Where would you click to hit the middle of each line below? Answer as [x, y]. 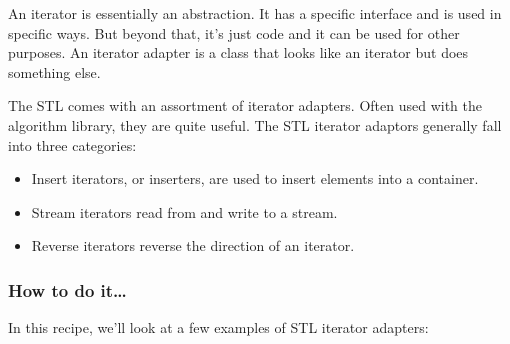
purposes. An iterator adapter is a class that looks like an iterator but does [238, 52]
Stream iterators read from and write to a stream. [184, 211]
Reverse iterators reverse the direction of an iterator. [193, 245]
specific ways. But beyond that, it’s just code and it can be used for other [234, 32]
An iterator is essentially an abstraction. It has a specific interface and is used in [255, 13]
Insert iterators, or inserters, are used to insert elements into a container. [255, 178]
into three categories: [72, 144]
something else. [54, 71]
